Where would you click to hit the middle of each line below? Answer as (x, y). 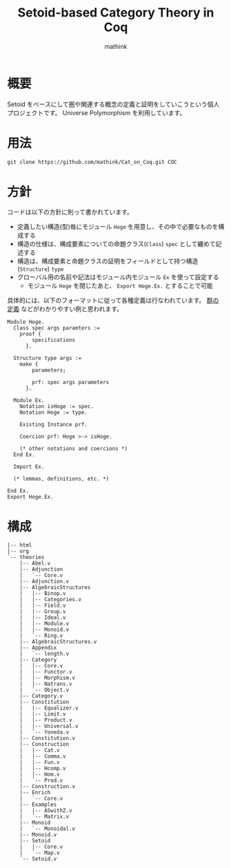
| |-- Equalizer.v (49, 708)
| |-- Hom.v (40, 775)
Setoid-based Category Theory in (116, 13)
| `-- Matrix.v (44, 817)
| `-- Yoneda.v (44, 732)
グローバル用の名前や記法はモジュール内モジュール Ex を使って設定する (118, 277)
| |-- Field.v (43, 606)
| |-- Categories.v (50, 600)
